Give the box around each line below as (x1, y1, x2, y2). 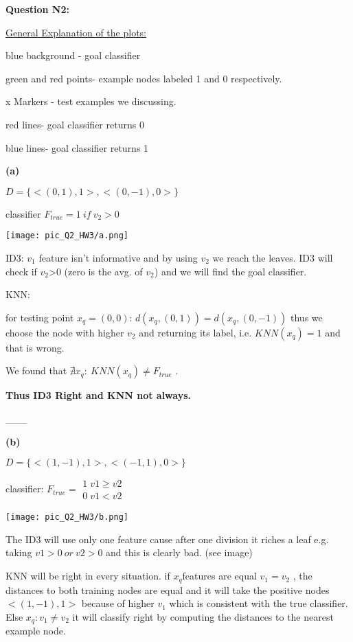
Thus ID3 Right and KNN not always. (5, 388, 191, 402)
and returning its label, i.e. (139, 325, 252, 339)
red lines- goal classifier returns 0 (5, 117, 144, 131)
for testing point (5, 310, 74, 324)
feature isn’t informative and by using (38, 251, 198, 264)
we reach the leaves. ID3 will (212, 251, 333, 264)
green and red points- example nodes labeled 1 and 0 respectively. (5, 71, 282, 85)
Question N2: (5, 2, 69, 16)
